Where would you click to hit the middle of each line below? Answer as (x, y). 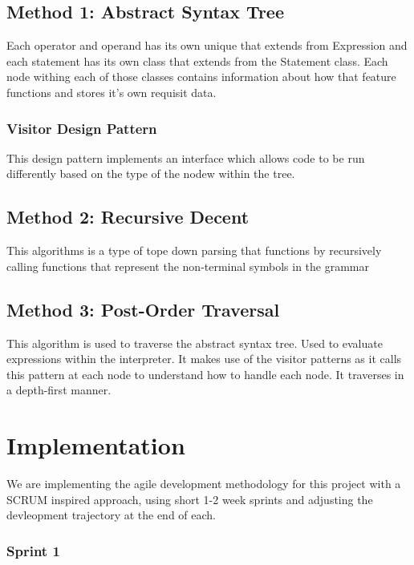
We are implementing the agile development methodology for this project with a (204, 484)
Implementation (96, 445)
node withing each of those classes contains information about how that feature (201, 77)
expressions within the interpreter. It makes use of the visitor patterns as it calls (204, 359)
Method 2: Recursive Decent (128, 217)
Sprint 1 (33, 550)
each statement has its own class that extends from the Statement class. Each (197, 61)
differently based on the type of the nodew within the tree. (151, 174)
